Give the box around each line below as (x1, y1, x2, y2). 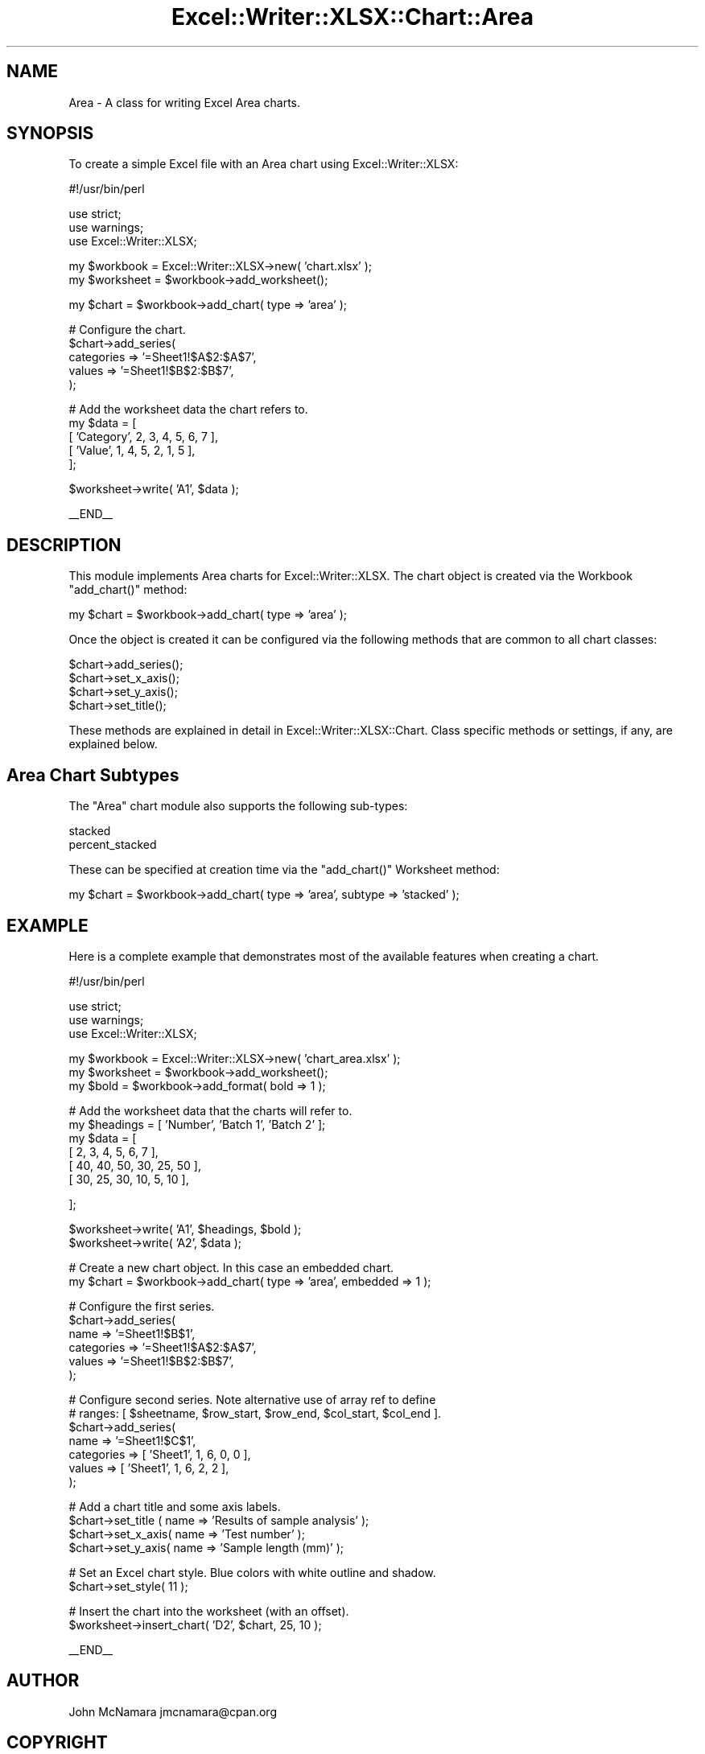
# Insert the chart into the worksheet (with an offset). (68, 1604, 349, 1618)
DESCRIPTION (6, 534, 122, 555)
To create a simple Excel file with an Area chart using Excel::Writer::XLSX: (68, 157, 459, 171)
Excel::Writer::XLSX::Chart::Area (171, 3, 534, 31)
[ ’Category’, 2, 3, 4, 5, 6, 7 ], (68, 430, 218, 444)
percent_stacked (68, 838, 157, 852)
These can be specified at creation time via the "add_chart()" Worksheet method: (68, 863, 500, 877)
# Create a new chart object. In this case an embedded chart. (68, 1260, 394, 1274)
